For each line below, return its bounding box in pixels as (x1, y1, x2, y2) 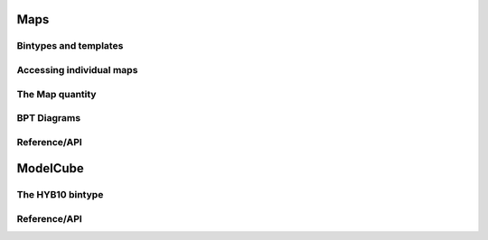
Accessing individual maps (16, 63, 138, 76)
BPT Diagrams (16, 112, 81, 125)
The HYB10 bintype (16, 189, 104, 201)
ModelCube (16, 161, 85, 176)
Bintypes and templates (16, 40, 124, 52)
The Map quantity (16, 88, 97, 100)
